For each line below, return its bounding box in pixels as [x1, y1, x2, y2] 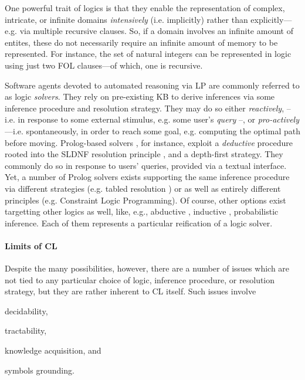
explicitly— [250, 13, 292, 25]
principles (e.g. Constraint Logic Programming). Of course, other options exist [5, 194, 286, 206]
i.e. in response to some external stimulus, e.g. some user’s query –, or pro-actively [5, 113, 299, 125]
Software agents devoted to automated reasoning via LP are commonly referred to [5, 79, 300, 91]
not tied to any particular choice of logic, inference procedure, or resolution [5, 273, 275, 286]
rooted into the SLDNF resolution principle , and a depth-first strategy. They [5, 148, 283, 160]
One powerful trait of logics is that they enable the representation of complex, [5, 2, 285, 13]
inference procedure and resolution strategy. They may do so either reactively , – [5, 101, 291, 114]
